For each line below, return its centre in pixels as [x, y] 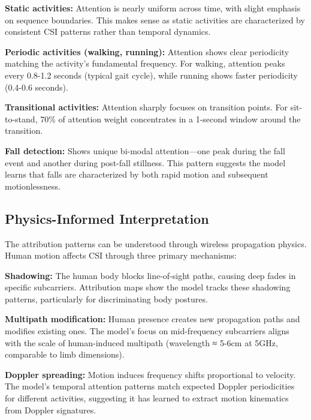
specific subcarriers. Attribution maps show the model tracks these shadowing [148, 287]
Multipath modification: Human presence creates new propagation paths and [153, 319]
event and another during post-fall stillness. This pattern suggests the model [145, 162]
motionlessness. [33, 186]
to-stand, [21, 118]
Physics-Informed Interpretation [107, 218]
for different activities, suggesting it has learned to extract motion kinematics [147, 398]
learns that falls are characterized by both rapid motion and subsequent [137, 174]
